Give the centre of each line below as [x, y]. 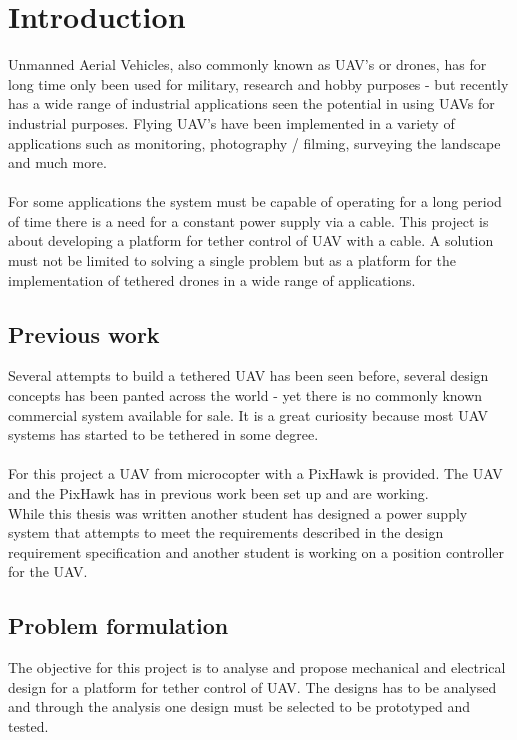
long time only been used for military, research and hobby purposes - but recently [258, 83]
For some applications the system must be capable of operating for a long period [255, 201]
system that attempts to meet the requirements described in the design [226, 532]
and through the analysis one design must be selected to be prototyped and [239, 706]
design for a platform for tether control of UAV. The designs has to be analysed [252, 686]
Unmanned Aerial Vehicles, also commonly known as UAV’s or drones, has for [247, 64]
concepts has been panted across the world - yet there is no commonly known [245, 395]
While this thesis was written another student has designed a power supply [238, 512]
